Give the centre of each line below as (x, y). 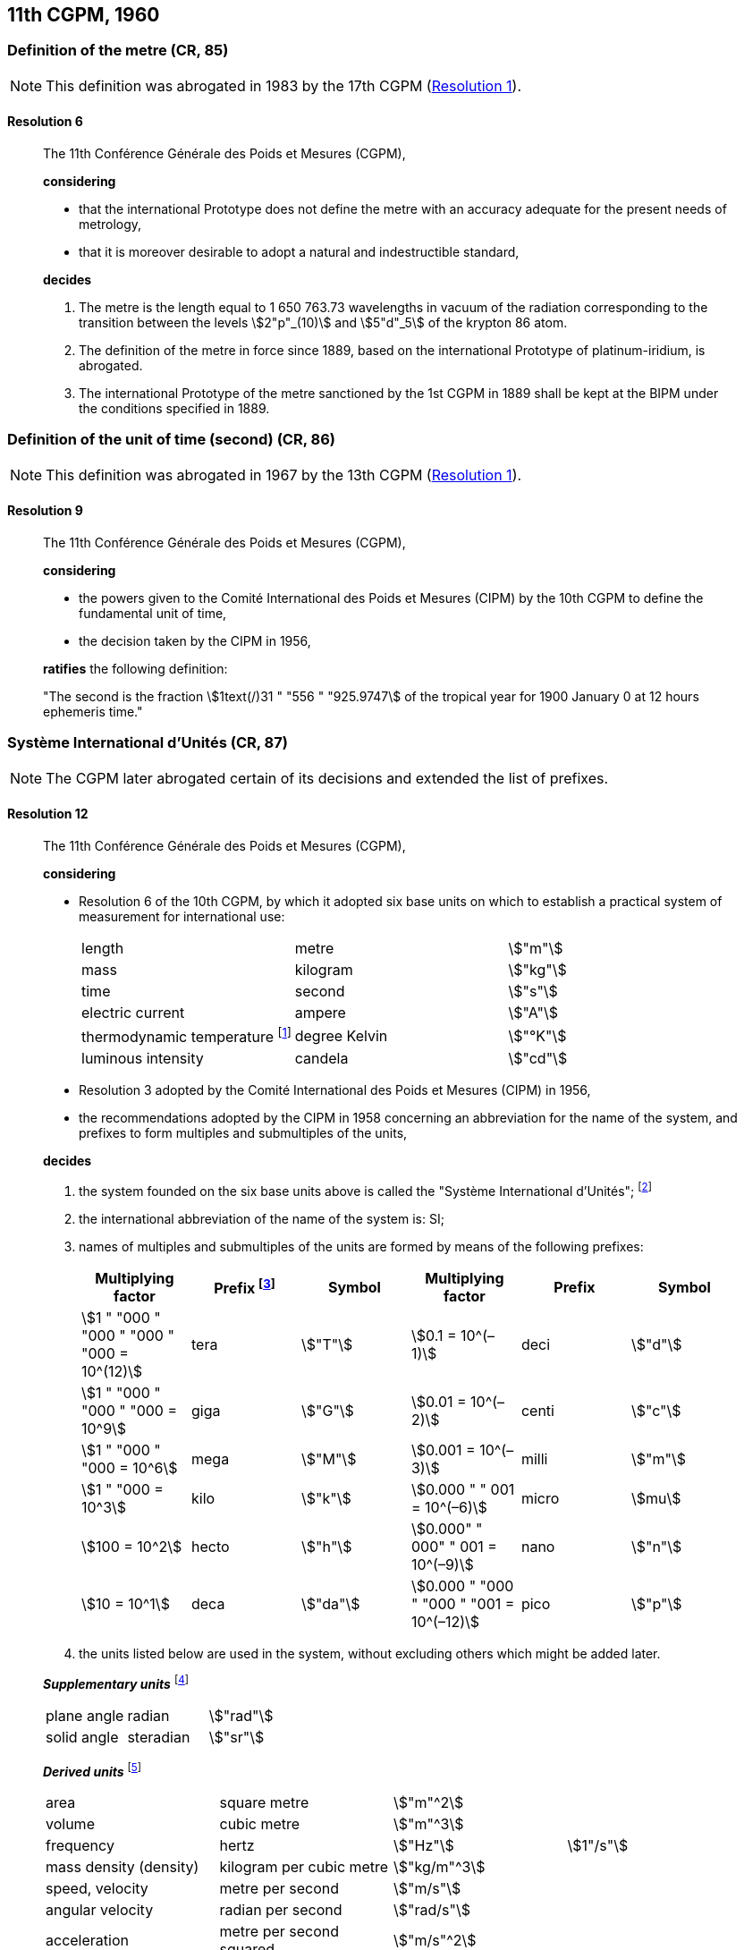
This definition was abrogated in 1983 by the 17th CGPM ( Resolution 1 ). (284, 85)
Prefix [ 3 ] (245, 1287)
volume (70, 1824)
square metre (264, 1803)
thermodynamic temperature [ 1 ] (186, 1035)
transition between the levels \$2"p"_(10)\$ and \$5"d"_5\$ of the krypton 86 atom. (323, 323)
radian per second (281, 1910)
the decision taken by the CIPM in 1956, (195, 640)
